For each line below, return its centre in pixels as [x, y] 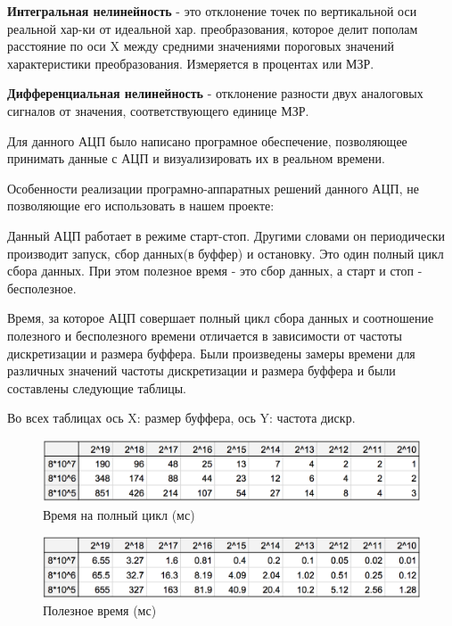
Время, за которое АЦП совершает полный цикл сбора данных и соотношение [221, 318]
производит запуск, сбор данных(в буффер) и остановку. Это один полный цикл [226, 253]
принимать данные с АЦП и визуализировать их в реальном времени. [196, 158]
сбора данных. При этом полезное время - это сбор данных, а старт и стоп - [215, 271]
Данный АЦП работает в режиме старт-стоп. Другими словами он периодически [226, 235]
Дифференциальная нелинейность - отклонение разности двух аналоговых [215, 93]
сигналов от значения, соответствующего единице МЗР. [158, 110]
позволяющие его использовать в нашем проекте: [141, 206]
